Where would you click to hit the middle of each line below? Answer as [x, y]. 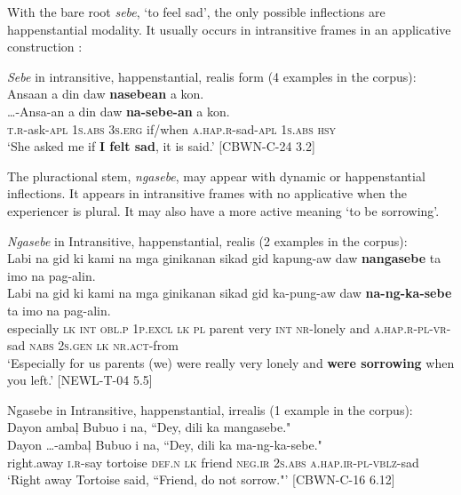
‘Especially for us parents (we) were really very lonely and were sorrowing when [231, 362]
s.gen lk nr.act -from [121, 345]
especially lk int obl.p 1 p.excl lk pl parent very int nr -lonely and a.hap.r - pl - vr [227, 327]
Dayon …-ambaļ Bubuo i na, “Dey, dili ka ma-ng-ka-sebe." [165, 445]
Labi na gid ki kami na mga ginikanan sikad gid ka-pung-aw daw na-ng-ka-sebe [230, 293]
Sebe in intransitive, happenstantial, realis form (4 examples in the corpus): [212, 76]
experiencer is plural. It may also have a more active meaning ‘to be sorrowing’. [223, 210]
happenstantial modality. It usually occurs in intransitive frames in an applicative [229, 29]
